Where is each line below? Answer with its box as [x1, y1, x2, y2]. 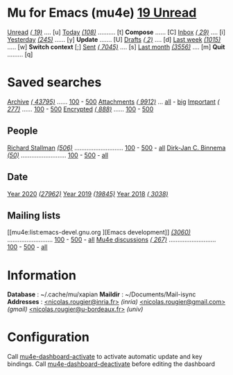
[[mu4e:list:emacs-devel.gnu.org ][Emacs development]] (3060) [7, 228, 191, 237]
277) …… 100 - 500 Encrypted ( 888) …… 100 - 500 [7, 104, 154, 113]
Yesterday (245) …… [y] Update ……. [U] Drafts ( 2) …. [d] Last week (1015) [7, 35, 221, 43]
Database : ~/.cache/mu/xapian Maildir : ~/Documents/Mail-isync [7, 290, 196, 298]
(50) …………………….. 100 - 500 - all [7, 151, 109, 159]
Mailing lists [7, 209, 61, 221]
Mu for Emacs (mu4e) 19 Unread [7, 5, 197, 21]
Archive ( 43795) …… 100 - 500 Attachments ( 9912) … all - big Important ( [7, 97, 220, 106]
